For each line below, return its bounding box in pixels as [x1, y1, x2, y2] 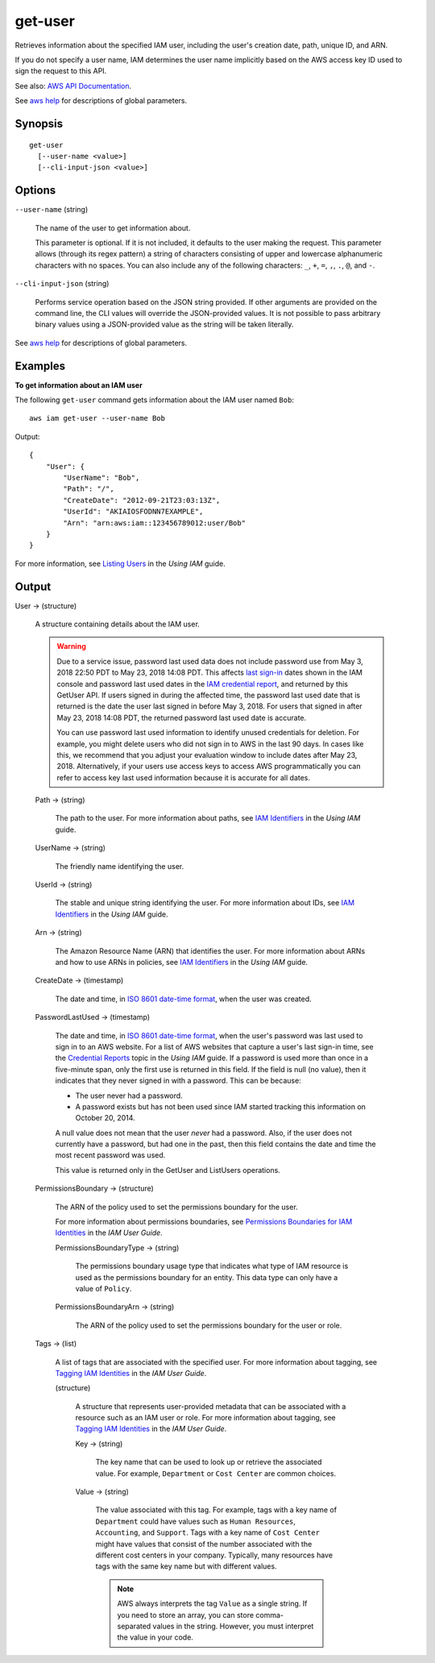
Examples [14, 359, 66, 372]
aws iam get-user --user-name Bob [29, 414, 165, 423]
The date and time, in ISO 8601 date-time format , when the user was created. [55, 994, 312, 1004]
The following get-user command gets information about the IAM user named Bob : [14, 395, 294, 405]
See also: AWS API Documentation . [14, 81, 132, 90]
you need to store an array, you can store [117, 1610, 254, 1619]
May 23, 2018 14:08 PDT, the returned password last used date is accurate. [56, 713, 307, 722]
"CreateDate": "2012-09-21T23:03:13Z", [63, 496, 221, 505]
